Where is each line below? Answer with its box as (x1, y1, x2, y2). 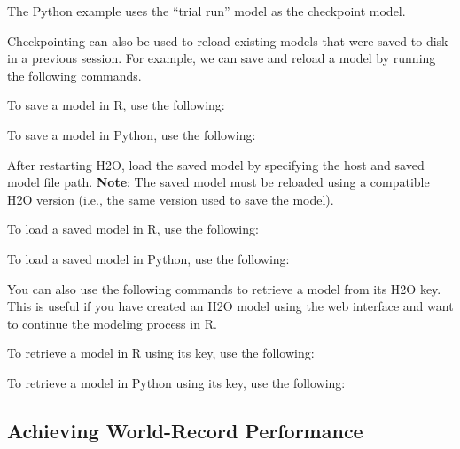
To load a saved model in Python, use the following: (7, 249, 290, 267)
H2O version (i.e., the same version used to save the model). (7, 190, 334, 208)
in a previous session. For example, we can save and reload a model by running (7, 49, 436, 67)
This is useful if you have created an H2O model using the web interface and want (7, 297, 454, 315)
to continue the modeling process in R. (7, 314, 217, 332)
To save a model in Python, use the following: (7, 125, 256, 143)
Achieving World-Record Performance (7, 416, 363, 444)
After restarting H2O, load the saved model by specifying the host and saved (7, 155, 425, 174)
